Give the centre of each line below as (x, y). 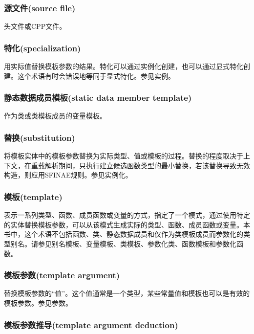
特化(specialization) (42, 48)
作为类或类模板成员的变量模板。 (55, 116)
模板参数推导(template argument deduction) (91, 324)
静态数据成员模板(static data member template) (98, 98)
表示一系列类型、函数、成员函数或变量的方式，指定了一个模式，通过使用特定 (127, 215)
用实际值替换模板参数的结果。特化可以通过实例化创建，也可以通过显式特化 (124, 66)
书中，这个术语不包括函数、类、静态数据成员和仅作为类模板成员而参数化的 (124, 234)
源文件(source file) (40, 8)
